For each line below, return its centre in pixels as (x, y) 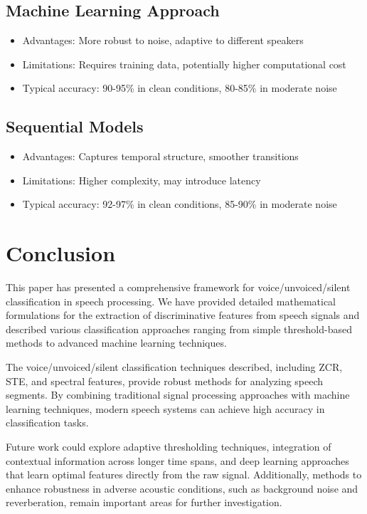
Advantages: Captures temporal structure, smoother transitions (160, 156)
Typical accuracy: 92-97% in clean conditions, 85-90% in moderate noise (180, 204)
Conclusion (61, 253)
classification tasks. (47, 423)
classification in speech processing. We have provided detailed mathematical (171, 301)
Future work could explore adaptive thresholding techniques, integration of (169, 447)
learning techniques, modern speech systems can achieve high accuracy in (165, 408)
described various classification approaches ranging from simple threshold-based (179, 329)
